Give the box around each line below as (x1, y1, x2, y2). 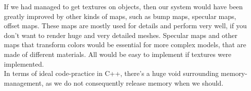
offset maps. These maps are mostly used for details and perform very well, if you (4, 20, 247, 31)
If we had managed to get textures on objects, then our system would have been (4, 1, 243, 11)
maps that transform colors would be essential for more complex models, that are (4, 39, 247, 50)
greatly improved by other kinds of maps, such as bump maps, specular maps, (4, 11, 236, 21)
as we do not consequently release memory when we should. (45, 77, 224, 88)
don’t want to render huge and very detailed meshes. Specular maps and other (4, 30, 237, 40)
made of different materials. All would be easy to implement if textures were (4, 49, 232, 59)
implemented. (4, 58, 44, 69)
